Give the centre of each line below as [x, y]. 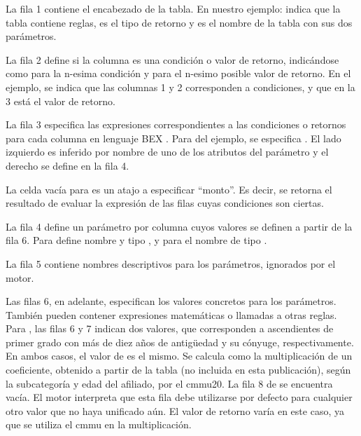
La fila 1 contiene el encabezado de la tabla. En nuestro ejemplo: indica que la [173, 8]
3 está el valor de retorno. [61, 101]
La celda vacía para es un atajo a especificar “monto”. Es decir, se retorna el [169, 189]
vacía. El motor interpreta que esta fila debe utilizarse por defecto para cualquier [179, 397]
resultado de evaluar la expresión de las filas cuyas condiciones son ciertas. [165, 203]
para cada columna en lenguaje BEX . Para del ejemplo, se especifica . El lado [174, 138]
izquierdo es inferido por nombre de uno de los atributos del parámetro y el [167, 152]
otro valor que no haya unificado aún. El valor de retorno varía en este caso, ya [175, 410]
